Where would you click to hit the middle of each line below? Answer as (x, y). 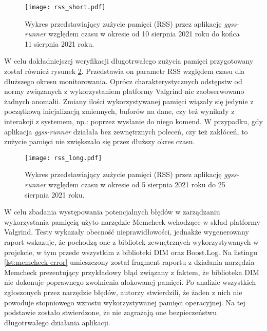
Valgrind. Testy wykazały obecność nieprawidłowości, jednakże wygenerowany (127, 232)
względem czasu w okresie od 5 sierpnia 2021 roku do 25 (137, 184)
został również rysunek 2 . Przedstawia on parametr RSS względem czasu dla (125, 71)
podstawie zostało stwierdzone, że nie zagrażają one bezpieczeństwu (111, 312)
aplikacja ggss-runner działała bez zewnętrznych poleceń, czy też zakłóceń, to (126, 131)
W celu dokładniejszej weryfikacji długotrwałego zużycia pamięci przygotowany (129, 61)
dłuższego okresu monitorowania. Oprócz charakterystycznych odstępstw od (123, 81)
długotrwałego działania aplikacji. (57, 322)
